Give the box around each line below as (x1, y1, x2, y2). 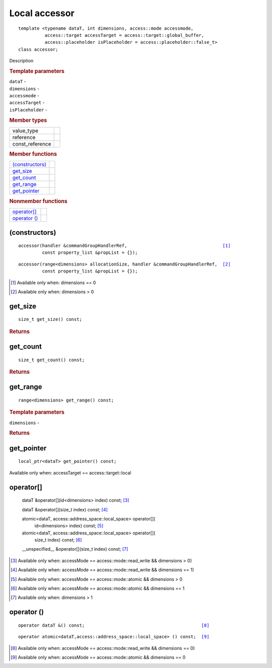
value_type (12, 127, 39, 134)
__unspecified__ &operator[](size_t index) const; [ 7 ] (22, 546, 128, 552)
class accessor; (18, 46, 58, 52)
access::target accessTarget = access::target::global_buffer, (44, 32, 205, 38)
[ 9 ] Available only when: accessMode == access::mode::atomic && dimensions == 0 (11, 654, 186, 660)
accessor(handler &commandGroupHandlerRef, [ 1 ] (18, 243, 231, 249)
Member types (9, 116, 47, 123)
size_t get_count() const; (18, 357, 85, 363)
